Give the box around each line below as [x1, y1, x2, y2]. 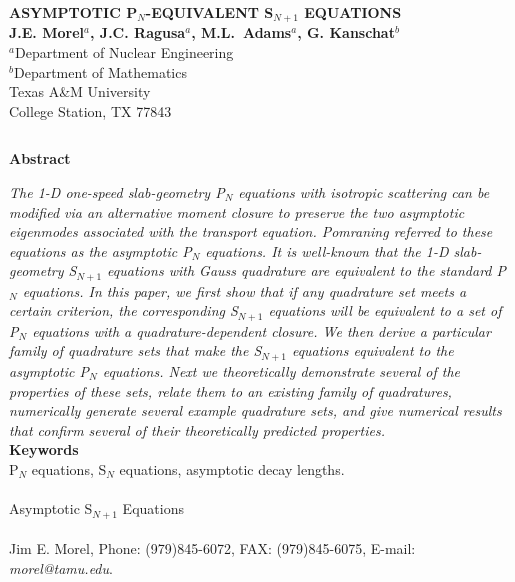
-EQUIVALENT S [145, 2, 274, 22]
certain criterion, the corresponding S [9, 300, 238, 321]
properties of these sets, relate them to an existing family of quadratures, [9, 380, 452, 401]
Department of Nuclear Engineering [14, 42, 234, 63]
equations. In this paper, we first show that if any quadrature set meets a [22, 280, 467, 301]
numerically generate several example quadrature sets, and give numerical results [9, 400, 502, 421]
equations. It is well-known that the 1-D [205, 240, 449, 261]
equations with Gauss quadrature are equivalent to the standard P [107, 260, 506, 281]
